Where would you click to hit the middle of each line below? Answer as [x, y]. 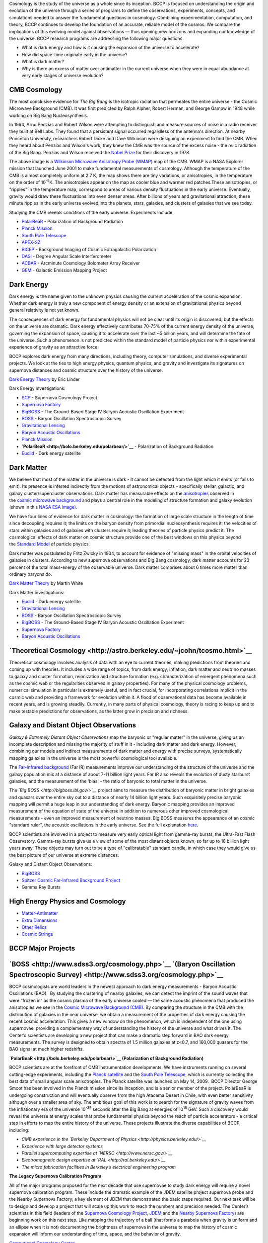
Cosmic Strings [37, 934]
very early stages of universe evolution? [63, 75]
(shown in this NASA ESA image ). [43, 507]
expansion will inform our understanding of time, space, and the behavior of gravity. [95, 1234]
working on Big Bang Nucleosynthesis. [49, 115]
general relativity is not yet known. [44, 310]
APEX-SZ [31, 242]
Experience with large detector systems [62, 1146]
